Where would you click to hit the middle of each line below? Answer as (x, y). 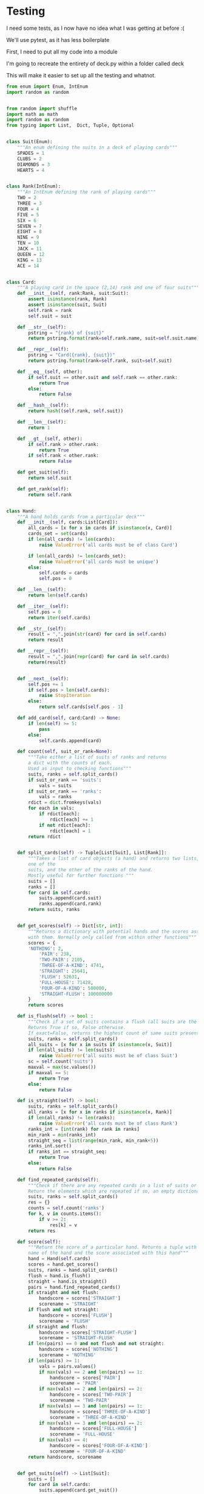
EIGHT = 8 (30, 232)
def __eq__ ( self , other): (50, 372)
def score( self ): (39, 1242)
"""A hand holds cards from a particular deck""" (81, 517)
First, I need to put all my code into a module (62, 51)
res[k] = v (63, 1225)
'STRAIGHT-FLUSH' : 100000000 (76, 994)
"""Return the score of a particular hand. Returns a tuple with (113, 1247)
